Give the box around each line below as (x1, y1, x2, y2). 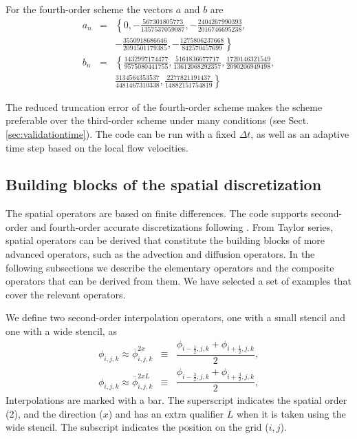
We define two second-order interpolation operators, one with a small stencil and (6, 310, 346, 325)
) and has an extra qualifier (108, 406, 224, 420)
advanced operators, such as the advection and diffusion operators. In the (6, 247, 315, 261)
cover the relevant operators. (6, 287, 126, 301)
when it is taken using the (236, 406, 346, 420)
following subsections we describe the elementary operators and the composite (6, 260, 334, 274)
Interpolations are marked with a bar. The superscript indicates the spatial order (6, 393, 347, 407)
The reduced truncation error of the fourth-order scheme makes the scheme (6, 99, 323, 114)
